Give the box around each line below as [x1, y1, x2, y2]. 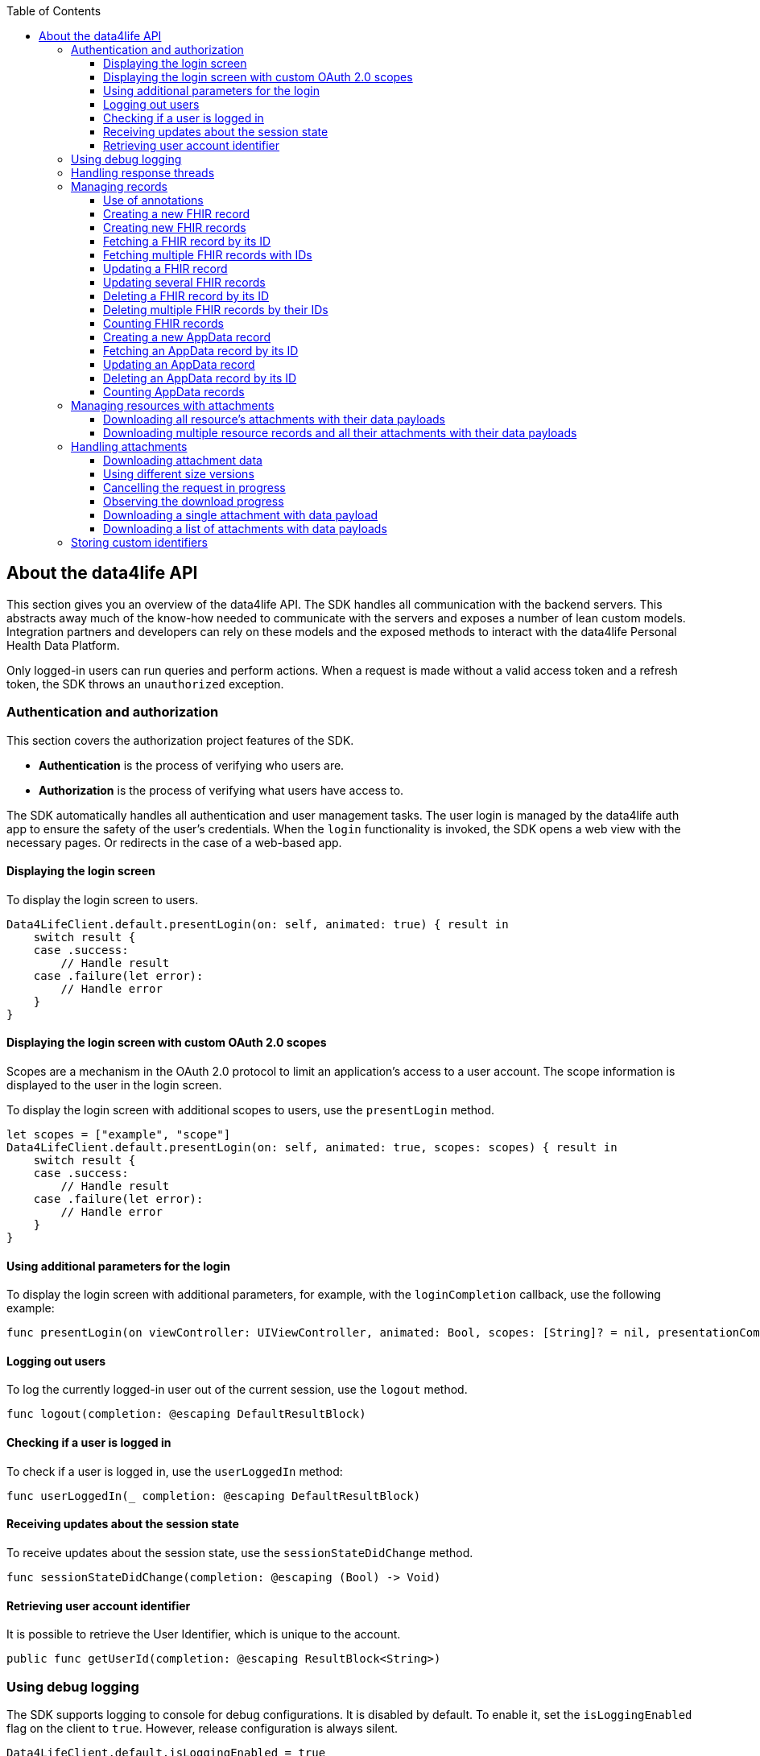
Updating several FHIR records [103, 275, 266, 289]
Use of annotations [103, 193, 204, 207]
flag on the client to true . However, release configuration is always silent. [6, 1721, 399, 1735]
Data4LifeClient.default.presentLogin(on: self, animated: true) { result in [6, 917, 509, 931]
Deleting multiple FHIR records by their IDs [103, 303, 328, 316]
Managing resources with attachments [71, 399, 275, 412]
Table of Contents [6, 4, 101, 18]
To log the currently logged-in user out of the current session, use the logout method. [6, 1382, 468, 1397]
